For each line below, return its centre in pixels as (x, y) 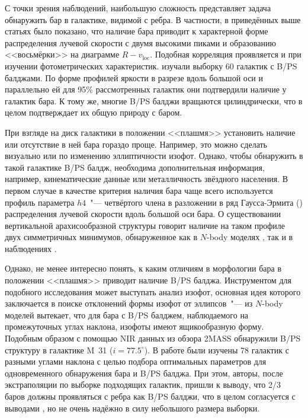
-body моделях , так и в (250, 237)
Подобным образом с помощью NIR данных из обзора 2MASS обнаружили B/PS (153, 338)
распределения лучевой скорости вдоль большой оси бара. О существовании (143, 214)
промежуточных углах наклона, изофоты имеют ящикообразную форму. (134, 326)
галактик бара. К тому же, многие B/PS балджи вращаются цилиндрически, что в (154, 100)
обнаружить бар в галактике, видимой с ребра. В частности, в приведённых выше (153, 19)
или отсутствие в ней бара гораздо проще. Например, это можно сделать (136, 144)
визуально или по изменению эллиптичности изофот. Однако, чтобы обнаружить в (154, 156)
